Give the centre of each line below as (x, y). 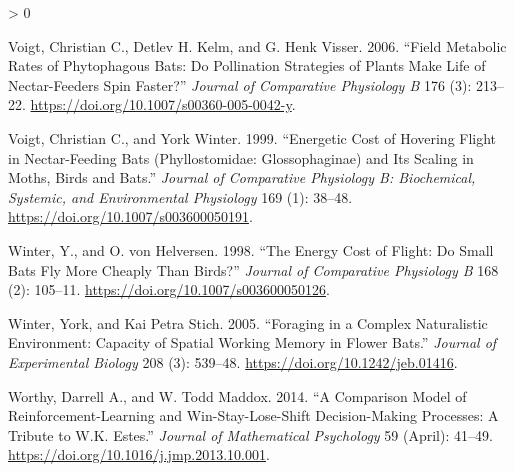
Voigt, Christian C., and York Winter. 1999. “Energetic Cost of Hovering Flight (252, 137)
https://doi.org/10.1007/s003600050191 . (130, 216)
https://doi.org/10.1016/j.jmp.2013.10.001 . (139, 454)
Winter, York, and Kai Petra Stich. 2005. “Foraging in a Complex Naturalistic (248, 322)
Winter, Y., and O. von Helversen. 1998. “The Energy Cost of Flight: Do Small (251, 249)
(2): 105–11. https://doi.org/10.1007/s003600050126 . (169, 289)
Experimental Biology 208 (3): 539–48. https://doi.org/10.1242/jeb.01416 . (233, 361)
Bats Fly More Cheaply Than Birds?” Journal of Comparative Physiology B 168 (253, 269)
